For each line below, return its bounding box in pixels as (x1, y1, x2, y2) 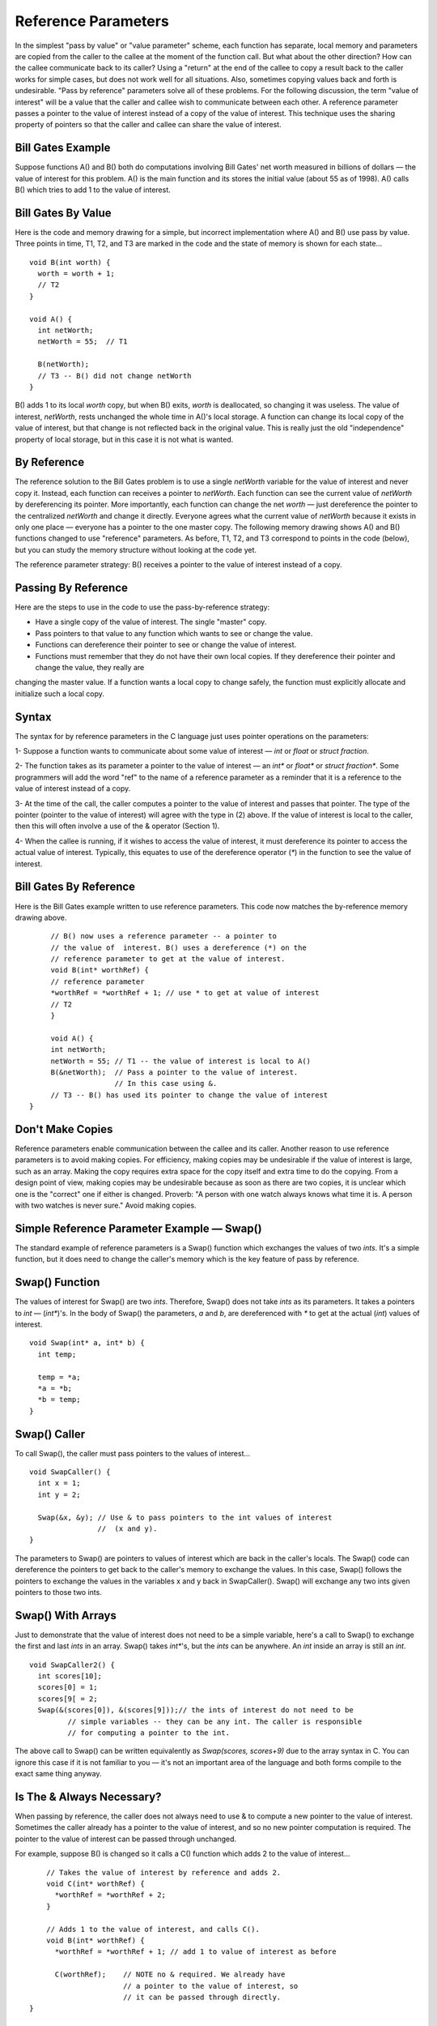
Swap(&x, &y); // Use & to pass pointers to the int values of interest (37, 1512, 333, 1522)
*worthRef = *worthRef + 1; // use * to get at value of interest (50, 989, 320, 998)
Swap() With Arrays (15, 1609, 117, 1622)
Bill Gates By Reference (15, 880, 136, 894)
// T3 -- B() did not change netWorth (37, 371, 192, 380)
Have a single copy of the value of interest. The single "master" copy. (35, 617, 267, 627)
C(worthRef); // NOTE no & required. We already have (54, 1970, 286, 1979)
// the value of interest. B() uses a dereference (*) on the (50, 942, 307, 952)
